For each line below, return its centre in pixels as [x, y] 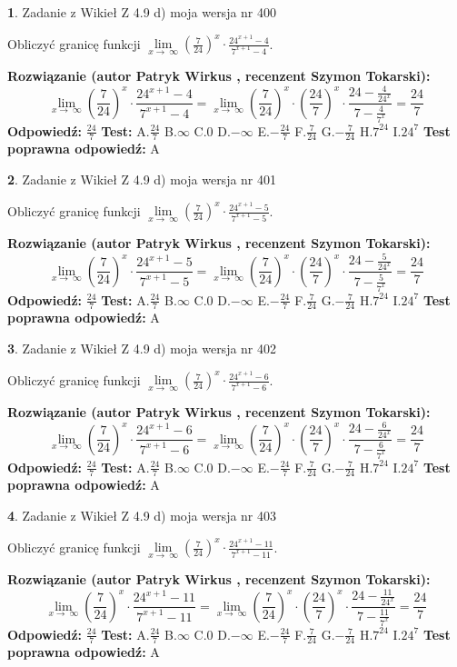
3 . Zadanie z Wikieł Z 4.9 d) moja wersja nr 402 [142, 348]
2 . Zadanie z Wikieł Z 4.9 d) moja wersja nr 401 [142, 179]
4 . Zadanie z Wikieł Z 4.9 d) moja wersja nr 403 [142, 515]
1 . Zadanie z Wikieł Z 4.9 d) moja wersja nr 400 [142, 12]
